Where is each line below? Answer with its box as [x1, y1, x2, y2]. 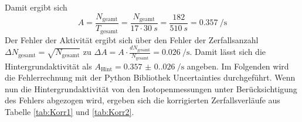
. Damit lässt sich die [189, 46, 266, 58]
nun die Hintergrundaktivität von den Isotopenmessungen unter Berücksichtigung [5, 82, 297, 95]
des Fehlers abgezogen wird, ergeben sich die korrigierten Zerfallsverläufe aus [5, 94, 280, 106]
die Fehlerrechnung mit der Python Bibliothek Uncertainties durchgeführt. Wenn [5, 71, 296, 83]
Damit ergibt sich [5, 1, 67, 13]
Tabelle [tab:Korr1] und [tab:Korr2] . [5, 105, 134, 117]
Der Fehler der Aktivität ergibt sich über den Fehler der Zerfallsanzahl [5, 33, 259, 46]
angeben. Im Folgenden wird [186, 60, 289, 72]
